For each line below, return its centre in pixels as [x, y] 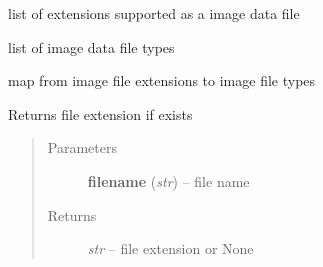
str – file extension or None [170, 248]
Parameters [82, 147]
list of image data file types [91, 46]
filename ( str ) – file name [168, 180]
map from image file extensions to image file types [162, 80]
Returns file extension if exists [100, 113]
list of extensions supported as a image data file [154, 13]
